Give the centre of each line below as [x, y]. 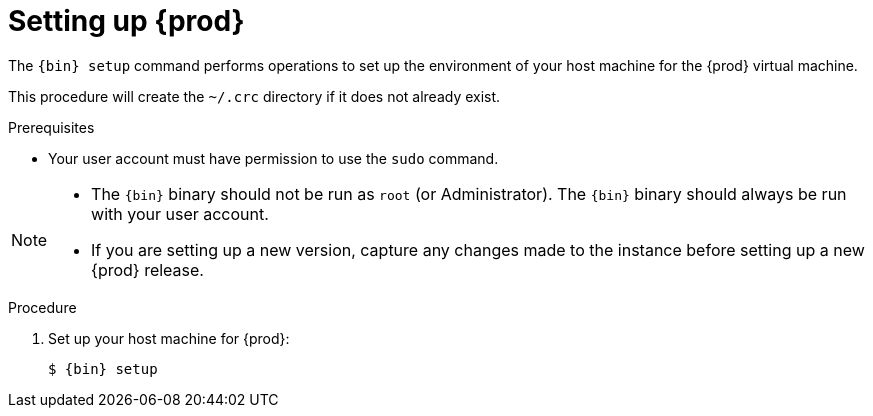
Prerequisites [51, 127]
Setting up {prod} [126, 21]
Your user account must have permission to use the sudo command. [273, 158]
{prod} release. [147, 269]
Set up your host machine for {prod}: [169, 338]
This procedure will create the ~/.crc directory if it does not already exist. [254, 96]
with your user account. [180, 213]
